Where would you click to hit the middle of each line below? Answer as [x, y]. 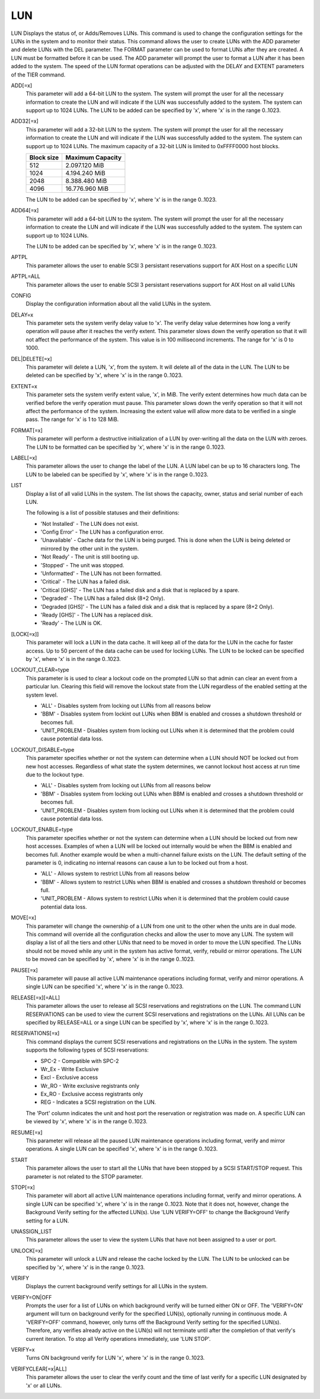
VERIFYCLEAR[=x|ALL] [39, 1369]
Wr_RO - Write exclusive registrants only [90, 1085]
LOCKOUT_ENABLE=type [42, 829]
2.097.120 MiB [85, 165]
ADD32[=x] [25, 121]
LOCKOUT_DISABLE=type [43, 749]
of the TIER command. [38, 75]
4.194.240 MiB [86, 173]
